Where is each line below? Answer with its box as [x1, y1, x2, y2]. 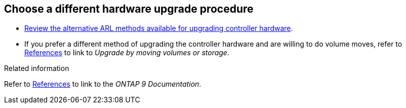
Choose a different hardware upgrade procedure [4, 3, 254, 15]
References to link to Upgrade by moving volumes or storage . [24, 48, 229, 57]
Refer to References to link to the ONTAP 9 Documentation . [4, 80, 201, 89]
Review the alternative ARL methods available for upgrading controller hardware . [24, 24, 293, 33]
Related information [4, 64, 69, 73]
